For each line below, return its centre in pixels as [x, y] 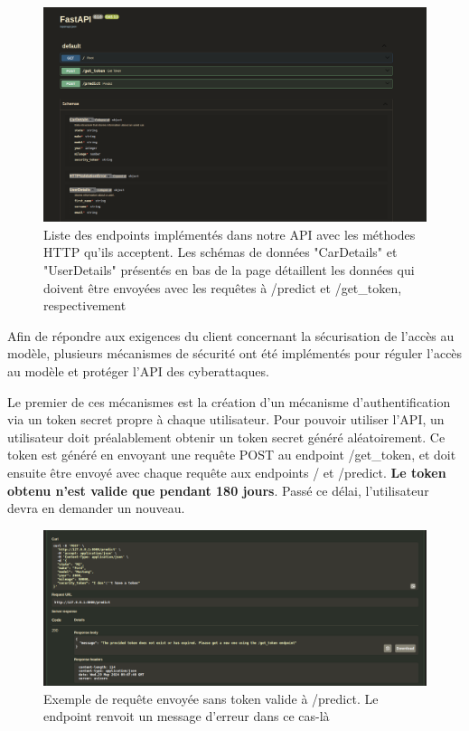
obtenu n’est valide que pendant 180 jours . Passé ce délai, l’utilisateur [218, 490]
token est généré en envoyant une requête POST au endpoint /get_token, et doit [232, 455]
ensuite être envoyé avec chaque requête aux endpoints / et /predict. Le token [227, 472]
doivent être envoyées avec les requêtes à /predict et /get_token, [223, 287]
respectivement [85, 305]
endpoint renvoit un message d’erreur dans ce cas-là [187, 716]
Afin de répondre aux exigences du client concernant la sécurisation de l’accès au [231, 335]
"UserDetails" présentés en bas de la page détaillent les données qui [229, 270]
